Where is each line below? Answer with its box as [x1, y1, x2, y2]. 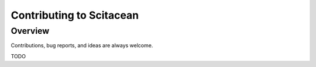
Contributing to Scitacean [11, 9, 139, 22]
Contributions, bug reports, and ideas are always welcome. [11, 42, 153, 49]
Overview [11, 26, 50, 36]
